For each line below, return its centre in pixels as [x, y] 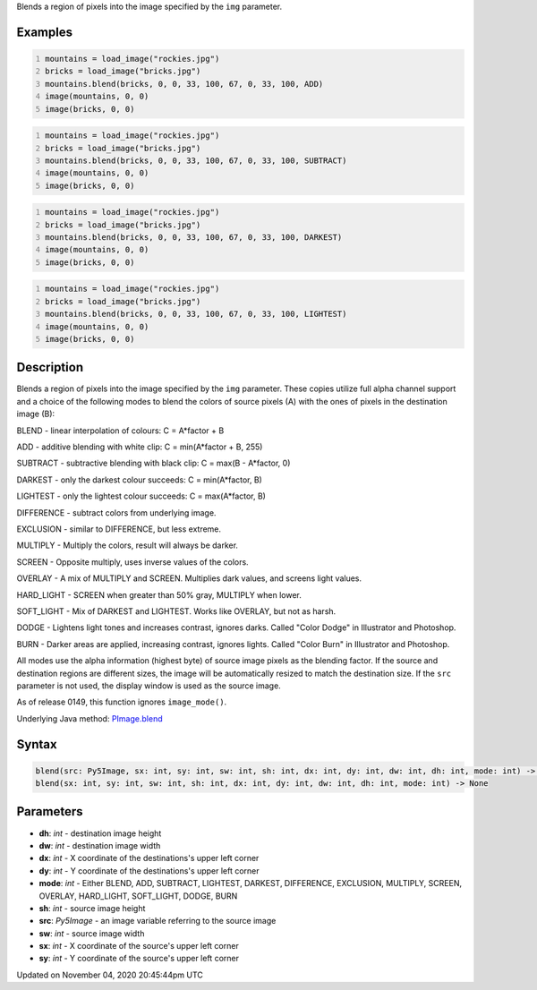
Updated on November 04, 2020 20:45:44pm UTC [110, 975]
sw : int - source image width [92, 933]
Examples [45, 32]
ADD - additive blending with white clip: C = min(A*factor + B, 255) [140, 447]
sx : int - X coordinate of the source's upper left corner [139, 946]
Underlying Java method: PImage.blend [89, 718]
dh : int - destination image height [100, 833]
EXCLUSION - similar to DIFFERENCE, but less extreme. [119, 529]
